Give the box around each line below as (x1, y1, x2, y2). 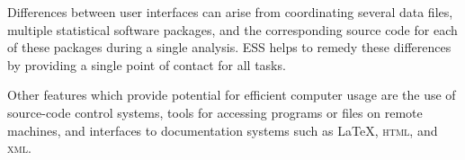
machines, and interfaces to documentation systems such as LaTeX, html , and (7, 120, 438, 139)
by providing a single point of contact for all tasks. (7, 55, 286, 74)
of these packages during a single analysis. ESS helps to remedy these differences (7, 38, 452, 57)
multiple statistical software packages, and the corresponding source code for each (7, 20, 458, 39)
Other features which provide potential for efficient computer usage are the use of (7, 85, 456, 104)
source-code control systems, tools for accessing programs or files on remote (7, 102, 423, 121)
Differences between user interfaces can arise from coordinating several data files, (7, 3, 453, 21)
